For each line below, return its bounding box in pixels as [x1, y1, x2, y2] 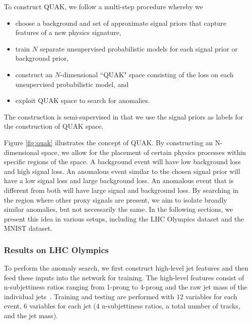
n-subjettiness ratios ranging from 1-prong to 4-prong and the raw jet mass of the [4, 282, 248, 292]
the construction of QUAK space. [4, 121, 104, 131]
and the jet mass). [4, 310, 58, 321]
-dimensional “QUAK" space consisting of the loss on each [60, 69, 234, 79]
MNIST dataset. [4, 223, 53, 233]
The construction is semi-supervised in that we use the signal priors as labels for [4, 111, 244, 121]
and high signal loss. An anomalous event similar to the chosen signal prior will [4, 166, 240, 176]
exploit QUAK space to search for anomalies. [15, 95, 150, 105]
